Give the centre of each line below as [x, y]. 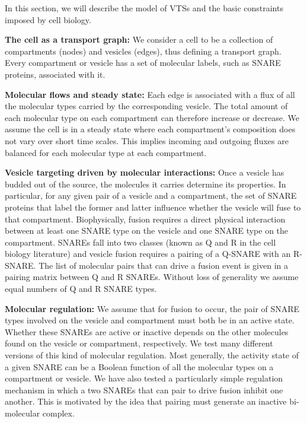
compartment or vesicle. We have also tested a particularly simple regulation [144, 378]
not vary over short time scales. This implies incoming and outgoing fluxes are [147, 140]
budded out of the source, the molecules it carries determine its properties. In [145, 184]
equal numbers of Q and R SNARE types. [81, 289]
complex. [58, 413]
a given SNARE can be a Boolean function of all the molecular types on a [139, 366]
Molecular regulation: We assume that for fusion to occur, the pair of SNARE [152, 308]
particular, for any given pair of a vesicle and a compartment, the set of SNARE [151, 195]
